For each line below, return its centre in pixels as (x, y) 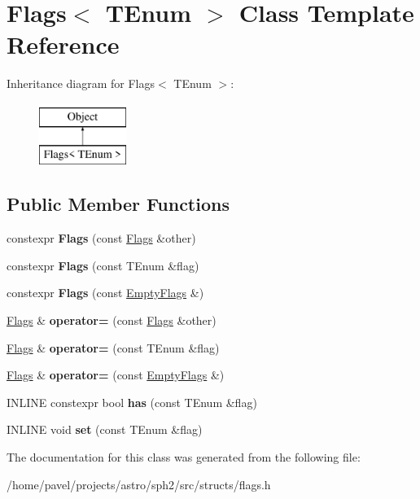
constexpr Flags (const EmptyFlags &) (105, 293)
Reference (63, 44)
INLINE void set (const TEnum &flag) (105, 429)
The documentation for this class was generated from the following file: (184, 457)
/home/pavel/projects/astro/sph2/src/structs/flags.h (139, 484)
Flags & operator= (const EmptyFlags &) (116, 375)
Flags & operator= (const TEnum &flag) (113, 347)
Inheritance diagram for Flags (81, 83)
